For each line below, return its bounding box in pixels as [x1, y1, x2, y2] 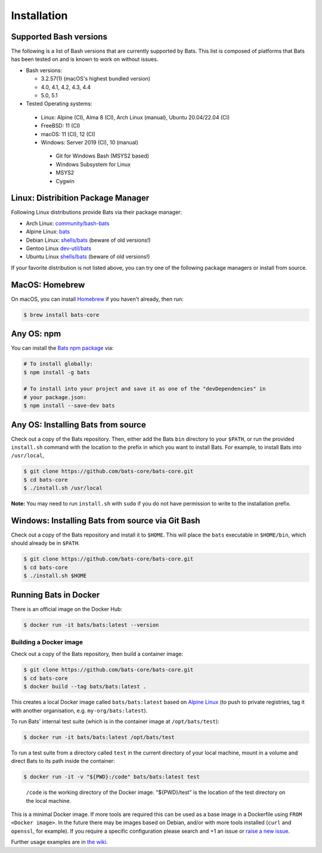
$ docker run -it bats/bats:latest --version [23, 621, 159, 628]
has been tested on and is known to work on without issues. [11, 56, 159, 63]
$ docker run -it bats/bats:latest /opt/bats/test [23, 734, 175, 740]
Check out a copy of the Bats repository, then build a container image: [11, 651, 184, 658]
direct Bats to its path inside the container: [11, 757, 116, 765]
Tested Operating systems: [26, 100, 92, 107]
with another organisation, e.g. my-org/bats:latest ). [11, 707, 148, 714]
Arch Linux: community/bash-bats [26, 220, 110, 227]
